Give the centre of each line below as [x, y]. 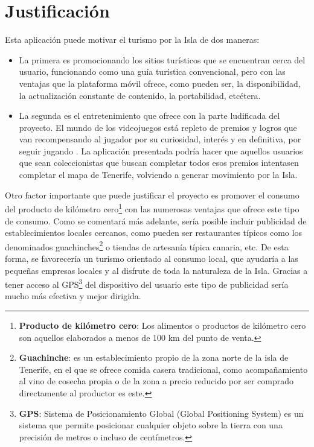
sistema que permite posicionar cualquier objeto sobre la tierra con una [151, 425]
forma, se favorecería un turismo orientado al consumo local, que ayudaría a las [152, 258]
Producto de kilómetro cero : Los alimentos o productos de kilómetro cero [162, 325]
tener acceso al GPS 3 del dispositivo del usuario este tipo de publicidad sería [147, 283]
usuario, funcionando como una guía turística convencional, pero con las [152, 71]
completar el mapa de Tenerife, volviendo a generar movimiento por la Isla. [158, 175]
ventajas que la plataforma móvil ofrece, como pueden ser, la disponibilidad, [160, 83]
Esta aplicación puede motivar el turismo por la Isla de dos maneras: [132, 40]
